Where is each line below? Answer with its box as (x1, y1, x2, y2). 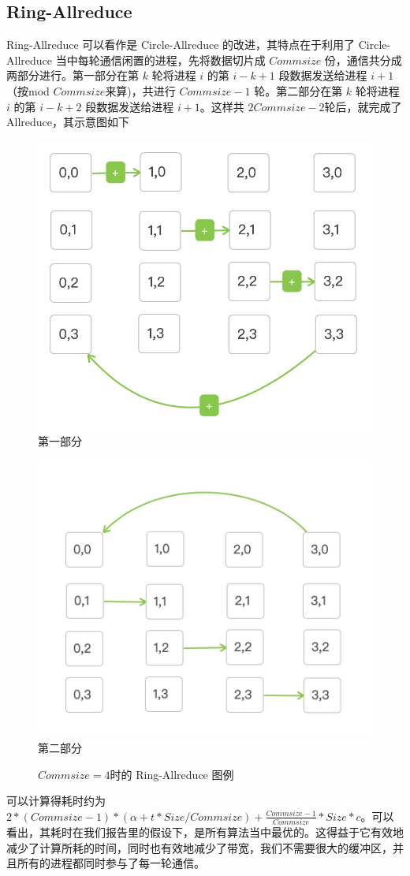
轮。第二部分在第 (254, 82, 343, 99)
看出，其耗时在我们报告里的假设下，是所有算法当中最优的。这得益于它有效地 (6, 824, 404, 841)
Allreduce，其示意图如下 (6, 114, 129, 130)
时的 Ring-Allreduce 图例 (110, 766, 234, 782)
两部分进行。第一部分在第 (6, 67, 139, 84)
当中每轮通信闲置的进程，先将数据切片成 (55, 51, 266, 68)
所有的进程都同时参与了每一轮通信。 (17, 855, 205, 871)
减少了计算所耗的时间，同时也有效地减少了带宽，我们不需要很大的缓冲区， (6, 839, 393, 855)
